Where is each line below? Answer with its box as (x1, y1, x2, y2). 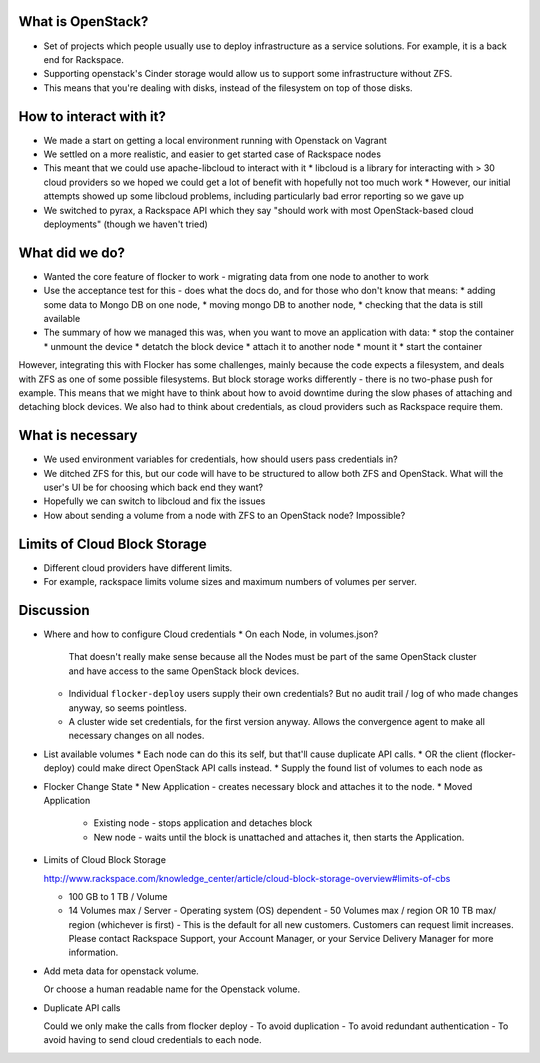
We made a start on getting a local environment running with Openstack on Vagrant (43, 134, 387, 146)
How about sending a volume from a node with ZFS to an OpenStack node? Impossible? (43, 509, 406, 521)
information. (68, 946, 119, 959)
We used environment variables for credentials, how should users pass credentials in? (43, 453, 399, 465)
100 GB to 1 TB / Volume (68, 890, 168, 902)
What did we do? (18, 244, 125, 261)
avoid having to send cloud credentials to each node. (43, 1034, 262, 1046)
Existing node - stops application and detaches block (93, 817, 313, 829)
